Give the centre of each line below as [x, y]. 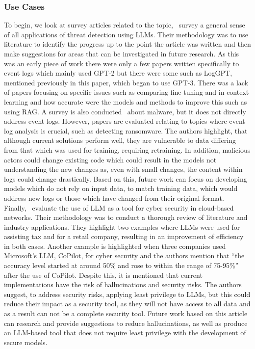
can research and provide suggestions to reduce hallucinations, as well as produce [126, 323]
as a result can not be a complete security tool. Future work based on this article [126, 313]
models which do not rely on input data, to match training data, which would [121, 188]
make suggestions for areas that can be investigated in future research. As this [122, 54]
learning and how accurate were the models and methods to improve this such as [126, 101]
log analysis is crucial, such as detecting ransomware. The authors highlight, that [126, 130]
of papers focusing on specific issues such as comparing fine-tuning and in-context [127, 92]
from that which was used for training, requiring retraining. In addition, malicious [127, 149]
